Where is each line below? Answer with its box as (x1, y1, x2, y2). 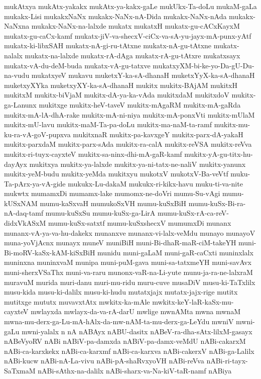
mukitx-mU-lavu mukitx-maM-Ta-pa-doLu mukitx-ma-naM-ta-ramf (4, 119, 212, 130)
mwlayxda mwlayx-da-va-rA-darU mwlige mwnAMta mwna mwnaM (31, 306, 240, 317)
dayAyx (4, 158, 27, 169)
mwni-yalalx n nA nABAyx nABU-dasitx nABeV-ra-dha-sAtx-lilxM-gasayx (22, 326, 252, 336)
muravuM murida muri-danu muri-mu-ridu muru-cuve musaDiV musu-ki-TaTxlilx (4, 276, 255, 287)
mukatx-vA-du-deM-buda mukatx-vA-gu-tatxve (4, 60, 151, 70)
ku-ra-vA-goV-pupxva (4, 129, 71, 139)
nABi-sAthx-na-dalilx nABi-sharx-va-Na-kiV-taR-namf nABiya (38, 365, 232, 375)
